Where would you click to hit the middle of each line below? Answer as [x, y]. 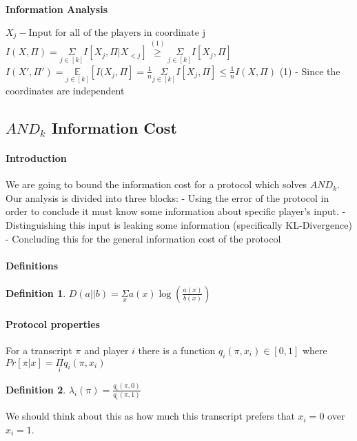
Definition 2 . [36, 389]
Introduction [36, 158]
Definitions [32, 265]
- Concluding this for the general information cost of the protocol [143, 238]
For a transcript [39, 350]
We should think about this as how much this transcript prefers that [150, 416]
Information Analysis [57, 9]
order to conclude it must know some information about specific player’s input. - [176, 211]
